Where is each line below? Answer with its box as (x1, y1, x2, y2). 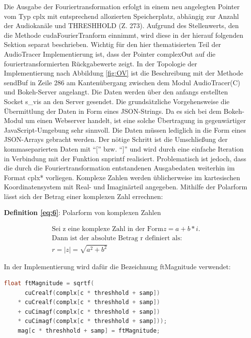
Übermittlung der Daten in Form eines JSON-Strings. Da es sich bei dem (4, 106, 221, 116)
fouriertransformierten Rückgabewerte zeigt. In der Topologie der (4, 58, 197, 68)
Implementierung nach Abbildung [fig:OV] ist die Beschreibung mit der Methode (4, 68, 243, 78)
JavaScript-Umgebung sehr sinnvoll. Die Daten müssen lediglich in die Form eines (4, 124, 246, 135)
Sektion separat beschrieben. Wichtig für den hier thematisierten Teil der (4, 39, 221, 49)
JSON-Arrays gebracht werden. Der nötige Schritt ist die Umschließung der (4, 134, 228, 144)
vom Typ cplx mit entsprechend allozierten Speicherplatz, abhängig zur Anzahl (4, 11, 239, 21)
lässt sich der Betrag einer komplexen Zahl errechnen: (4, 191, 163, 201)
